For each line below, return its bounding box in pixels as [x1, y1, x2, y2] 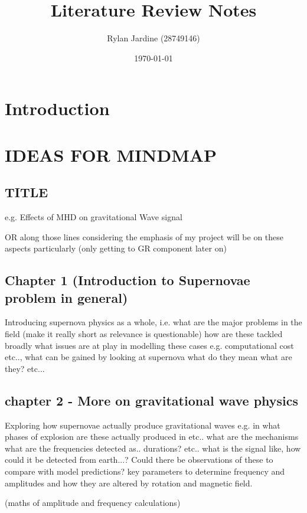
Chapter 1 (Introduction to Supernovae [5, 271, 250, 289]
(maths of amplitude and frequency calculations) [5, 496, 181, 509]
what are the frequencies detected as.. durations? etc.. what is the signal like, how [5, 442, 301, 454]
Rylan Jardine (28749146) [107, 32, 200, 44]
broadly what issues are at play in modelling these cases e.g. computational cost [5, 339, 294, 351]
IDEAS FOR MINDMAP [5, 142, 217, 166]
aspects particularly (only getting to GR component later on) [5, 242, 227, 254]
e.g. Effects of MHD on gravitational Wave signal [5, 211, 182, 223]
